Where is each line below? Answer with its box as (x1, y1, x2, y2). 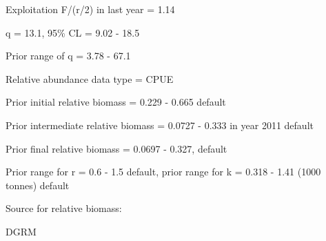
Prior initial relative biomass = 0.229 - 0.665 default (6, 95, 226, 109)
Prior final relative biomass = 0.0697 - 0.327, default (6, 141, 227, 155)
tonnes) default (6, 177, 70, 192)
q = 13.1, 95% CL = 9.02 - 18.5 (6, 25, 140, 39)
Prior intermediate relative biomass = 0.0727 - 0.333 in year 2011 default (6, 117, 314, 132)
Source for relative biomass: (6, 201, 122, 215)
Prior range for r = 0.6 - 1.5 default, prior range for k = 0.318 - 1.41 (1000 (6, 164, 321, 179)
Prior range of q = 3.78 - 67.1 (6, 48, 131, 63)
